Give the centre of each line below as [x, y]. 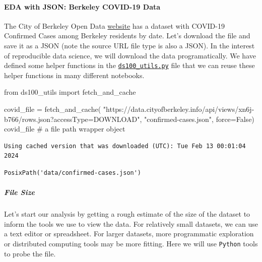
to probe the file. [30, 253]
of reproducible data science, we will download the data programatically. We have [130, 55]
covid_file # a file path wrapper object [65, 129]
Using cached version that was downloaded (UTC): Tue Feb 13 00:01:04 [125, 146]
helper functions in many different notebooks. [74, 75]
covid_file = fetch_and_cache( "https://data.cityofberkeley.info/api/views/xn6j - [129, 109]
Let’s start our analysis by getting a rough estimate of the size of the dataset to [127, 214]
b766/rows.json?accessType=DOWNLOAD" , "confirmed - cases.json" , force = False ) [129, 119]
